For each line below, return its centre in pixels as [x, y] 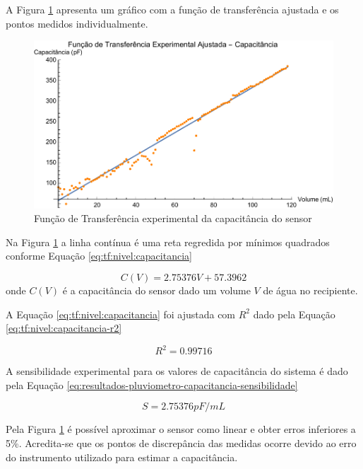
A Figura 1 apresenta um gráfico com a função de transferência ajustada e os [172, 9]
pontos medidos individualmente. [77, 23]
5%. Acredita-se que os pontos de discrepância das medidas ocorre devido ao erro [181, 443]
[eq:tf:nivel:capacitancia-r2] [64, 328]
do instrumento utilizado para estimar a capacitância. [122, 457]
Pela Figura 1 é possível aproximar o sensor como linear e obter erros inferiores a [181, 429]
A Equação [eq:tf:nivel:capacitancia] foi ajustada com [121, 314]
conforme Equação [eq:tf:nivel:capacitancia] [99, 256]
